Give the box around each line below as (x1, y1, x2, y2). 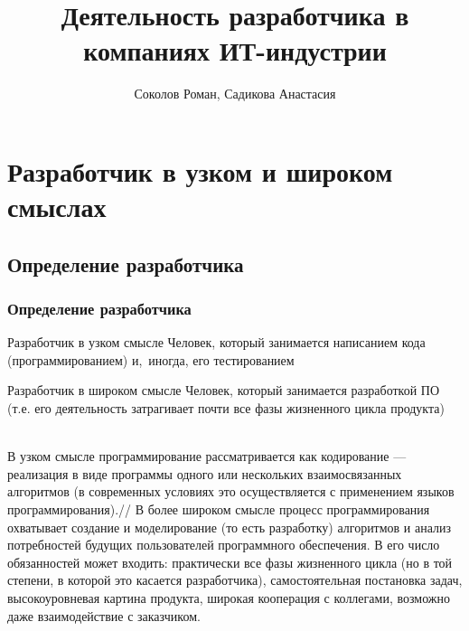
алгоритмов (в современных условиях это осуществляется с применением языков (7, 482, 455, 501)
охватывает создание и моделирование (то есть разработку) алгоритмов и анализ (7, 517, 452, 536)
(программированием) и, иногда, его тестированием (7, 350, 295, 369)
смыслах (7, 188, 107, 225)
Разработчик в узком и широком (7, 152, 393, 189)
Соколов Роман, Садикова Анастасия (134, 84, 336, 103)
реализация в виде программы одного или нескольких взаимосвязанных (7, 464, 402, 483)
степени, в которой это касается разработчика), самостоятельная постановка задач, (7, 570, 463, 589)
